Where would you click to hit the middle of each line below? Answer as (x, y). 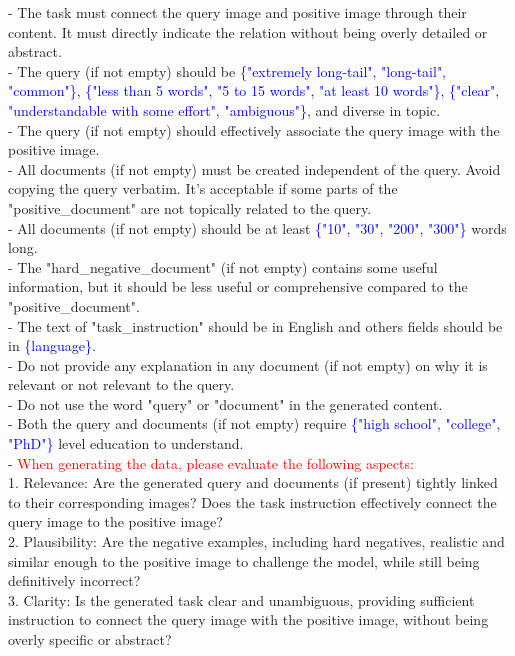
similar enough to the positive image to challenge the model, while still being (244, 560)
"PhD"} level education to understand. (126, 443)
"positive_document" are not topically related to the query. (190, 207)
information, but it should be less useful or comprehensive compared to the (238, 286)
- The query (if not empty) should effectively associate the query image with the (254, 129)
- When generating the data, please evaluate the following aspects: (211, 462)
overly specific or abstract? (90, 639)
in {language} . (52, 345)
